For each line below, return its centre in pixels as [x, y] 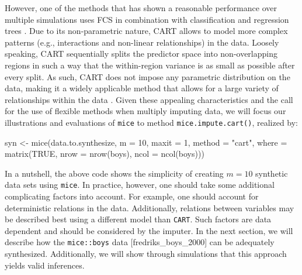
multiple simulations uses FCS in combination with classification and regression [147, 19]
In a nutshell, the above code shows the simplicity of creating [114, 173]
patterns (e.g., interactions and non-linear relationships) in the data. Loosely [142, 42]
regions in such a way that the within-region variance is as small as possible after [150, 65]
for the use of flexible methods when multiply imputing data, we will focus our [145, 111]
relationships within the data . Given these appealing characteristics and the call [149, 99]
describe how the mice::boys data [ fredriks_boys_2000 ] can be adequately [140, 242]
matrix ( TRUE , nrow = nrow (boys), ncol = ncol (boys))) [105, 154]
